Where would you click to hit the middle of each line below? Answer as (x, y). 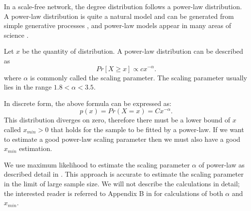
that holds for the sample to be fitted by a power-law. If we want (147, 129)
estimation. (36, 148)
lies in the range (28, 87)
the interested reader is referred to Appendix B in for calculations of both (114, 193)
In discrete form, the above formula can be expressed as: (88, 103)
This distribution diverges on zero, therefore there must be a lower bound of (117, 120)
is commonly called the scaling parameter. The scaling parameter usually (139, 77)
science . (16, 35)
